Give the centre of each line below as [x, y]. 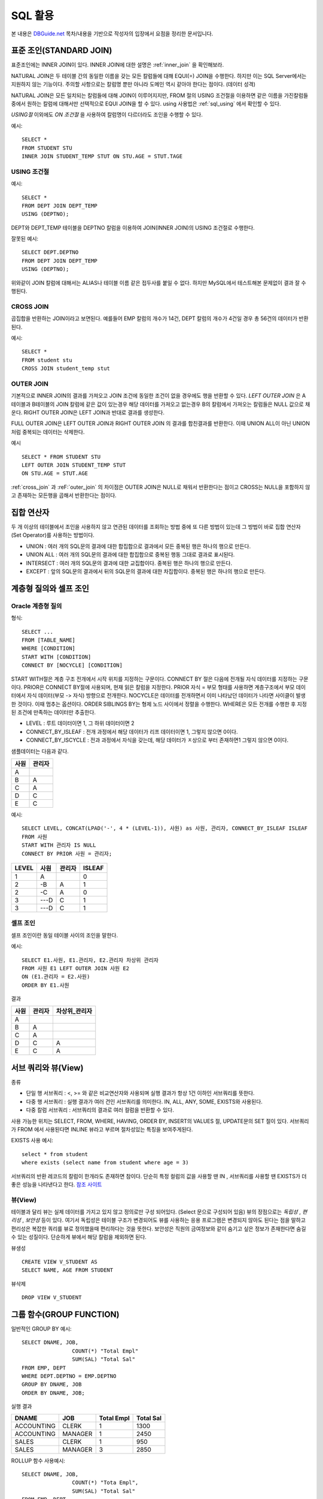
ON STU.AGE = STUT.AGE [55, 473]
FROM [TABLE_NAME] [49, 640]
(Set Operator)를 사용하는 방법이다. [53, 535]
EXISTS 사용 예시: [32, 1140]
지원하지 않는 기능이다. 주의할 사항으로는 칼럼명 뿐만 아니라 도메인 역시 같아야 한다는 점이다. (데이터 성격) [133, 85]
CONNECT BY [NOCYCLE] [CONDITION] [72, 665]
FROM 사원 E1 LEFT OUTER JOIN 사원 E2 [76, 968]
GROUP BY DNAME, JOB [52, 1384]
